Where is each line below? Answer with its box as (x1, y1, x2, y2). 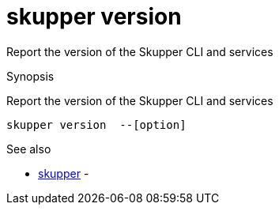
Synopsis (6, 69, 55, 83)
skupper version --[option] (6, 118, 187, 131)
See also (6, 141, 51, 156)
